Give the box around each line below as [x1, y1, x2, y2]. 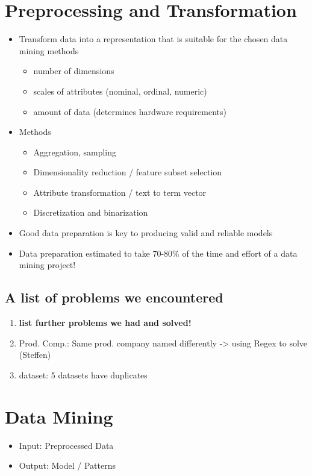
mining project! [19, 258, 76, 271]
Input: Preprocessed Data [19, 439, 114, 451]
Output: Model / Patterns [19, 459, 116, 472]
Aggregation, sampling [33, 145, 117, 158]
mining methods [19, 44, 79, 57]
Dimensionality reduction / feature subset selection [33, 166, 222, 178]
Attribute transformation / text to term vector [33, 186, 207, 198]
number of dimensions [33, 64, 114, 77]
